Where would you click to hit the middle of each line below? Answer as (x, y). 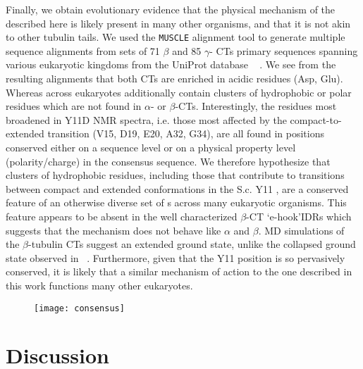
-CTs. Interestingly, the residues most (256, 106)
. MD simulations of (301, 230)
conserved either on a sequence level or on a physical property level (151, 147)
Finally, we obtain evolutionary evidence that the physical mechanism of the (171, 9)
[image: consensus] (79, 308)
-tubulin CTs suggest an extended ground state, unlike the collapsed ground (192, 244)
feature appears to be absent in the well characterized (122, 216)
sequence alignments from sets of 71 (83, 50)
